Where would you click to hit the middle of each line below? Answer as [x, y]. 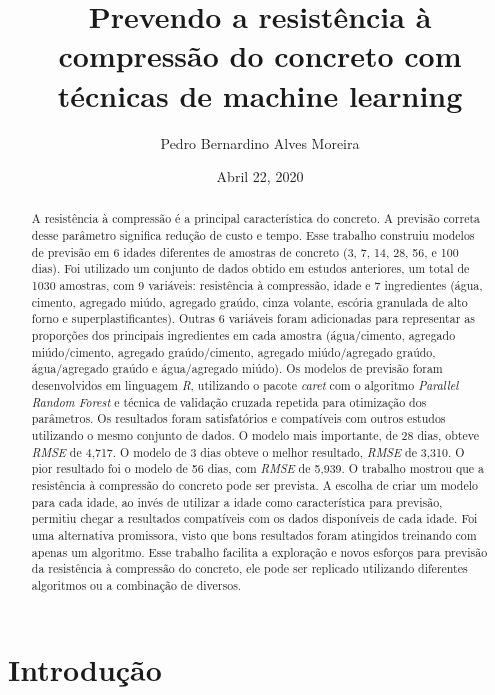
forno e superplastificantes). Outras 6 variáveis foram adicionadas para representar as [253, 318]
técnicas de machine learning [260, 94]
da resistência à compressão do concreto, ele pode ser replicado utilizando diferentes [249, 568]
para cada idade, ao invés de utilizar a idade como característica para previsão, [237, 501]
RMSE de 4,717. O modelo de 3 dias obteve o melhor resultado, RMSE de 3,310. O [248, 451]
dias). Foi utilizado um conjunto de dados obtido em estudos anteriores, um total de [250, 268]
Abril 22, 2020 [260, 176]
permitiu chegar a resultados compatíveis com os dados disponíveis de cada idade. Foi [254, 518]
